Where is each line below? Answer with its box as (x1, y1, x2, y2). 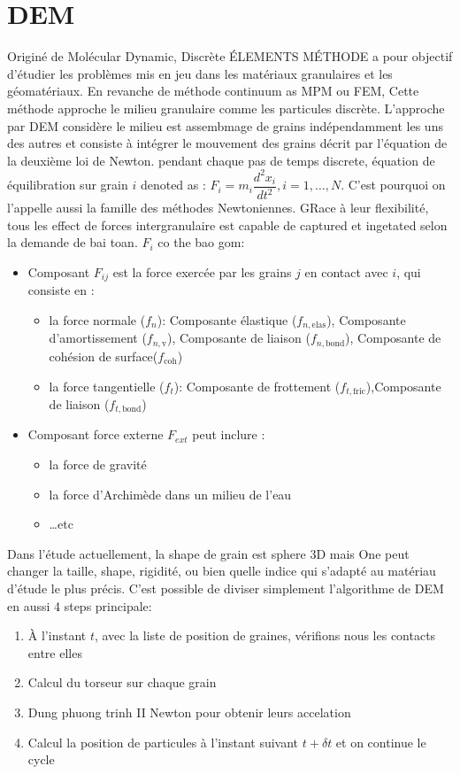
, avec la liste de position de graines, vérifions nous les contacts (94, 626, 436, 645)
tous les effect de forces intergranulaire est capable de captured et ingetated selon (7, 215, 448, 234)
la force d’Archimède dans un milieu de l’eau (49, 484, 292, 503)
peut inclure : (192, 425, 265, 444)
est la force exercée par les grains (112, 262, 292, 281)
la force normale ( (49, 311, 146, 329)
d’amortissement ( (49, 329, 147, 347)
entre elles (27, 643, 82, 662)
